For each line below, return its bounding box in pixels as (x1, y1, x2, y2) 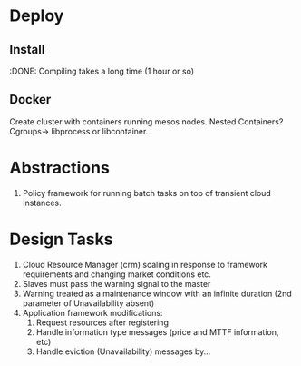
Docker (9, 92, 52, 107)
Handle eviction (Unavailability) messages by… (35, 346, 211, 357)
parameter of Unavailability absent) (22, 297, 155, 309)
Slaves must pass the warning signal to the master (22, 278, 211, 289)
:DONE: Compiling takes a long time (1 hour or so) (9, 65, 195, 76)
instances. (22, 197, 62, 208)
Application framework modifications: (22, 307, 163, 318)
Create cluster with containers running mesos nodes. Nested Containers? (9, 115, 284, 127)
